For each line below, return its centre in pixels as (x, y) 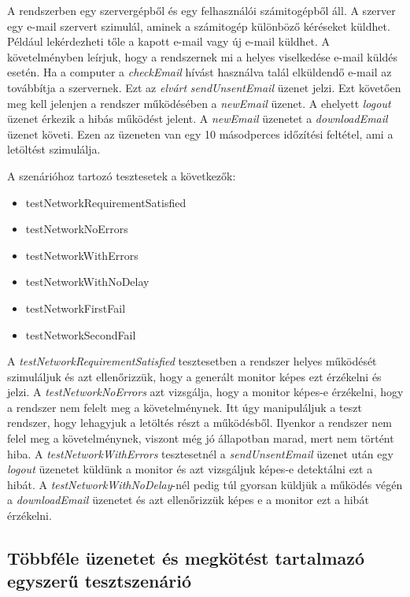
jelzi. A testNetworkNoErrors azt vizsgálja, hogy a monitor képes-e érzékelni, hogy (205, 392)
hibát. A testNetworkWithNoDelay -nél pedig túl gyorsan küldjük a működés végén (205, 484)
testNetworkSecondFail (81, 334)
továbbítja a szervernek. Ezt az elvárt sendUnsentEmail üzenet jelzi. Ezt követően (204, 87)
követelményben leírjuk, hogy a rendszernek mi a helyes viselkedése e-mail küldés (202, 56)
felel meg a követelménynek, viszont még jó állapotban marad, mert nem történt (201, 438)
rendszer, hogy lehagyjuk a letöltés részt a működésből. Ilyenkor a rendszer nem (200, 423)
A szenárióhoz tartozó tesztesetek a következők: (122, 175)
